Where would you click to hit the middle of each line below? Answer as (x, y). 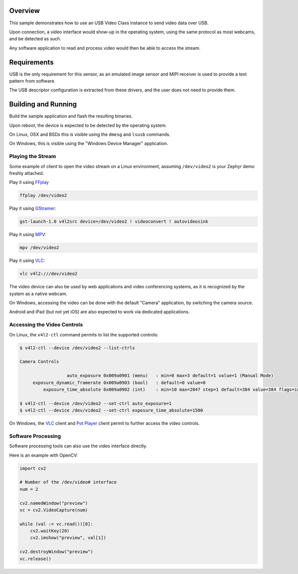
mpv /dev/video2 (39, 248)
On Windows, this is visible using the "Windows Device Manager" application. (89, 144)
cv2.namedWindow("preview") (54, 503)
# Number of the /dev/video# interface (68, 482)
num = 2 (29, 489)
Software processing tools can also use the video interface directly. (78, 446)
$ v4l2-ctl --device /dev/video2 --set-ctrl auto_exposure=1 (96, 403)
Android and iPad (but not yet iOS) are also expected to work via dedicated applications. (99, 312)
